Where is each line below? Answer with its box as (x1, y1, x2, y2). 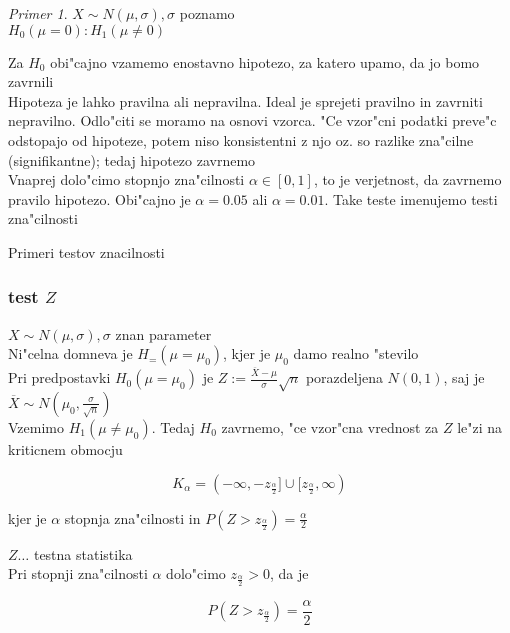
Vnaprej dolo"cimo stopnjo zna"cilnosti (8, 169, 245, 190)
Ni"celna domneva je (8, 343, 133, 364)
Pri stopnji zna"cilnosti (8, 563, 148, 584)
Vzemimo (8, 416, 64, 437)
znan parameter (115, 323, 212, 344)
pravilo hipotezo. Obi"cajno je (8, 188, 191, 209)
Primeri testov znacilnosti (8, 241, 165, 262)
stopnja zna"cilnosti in (64, 507, 201, 528)
